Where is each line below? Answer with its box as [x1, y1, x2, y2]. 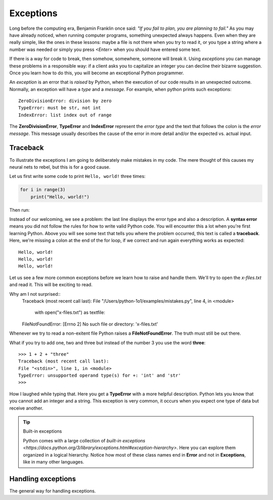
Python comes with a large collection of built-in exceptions [23, 437, 146, 443]
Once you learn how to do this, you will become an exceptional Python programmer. [9, 70, 185, 76]
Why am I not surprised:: [9, 291, 61, 297]
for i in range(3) [20, 187, 66, 193]
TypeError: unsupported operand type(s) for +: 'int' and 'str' [18, 373, 181, 379]
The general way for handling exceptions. [9, 488, 96, 494]
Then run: [9, 207, 30, 213]
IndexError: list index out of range [18, 112, 112, 118]
